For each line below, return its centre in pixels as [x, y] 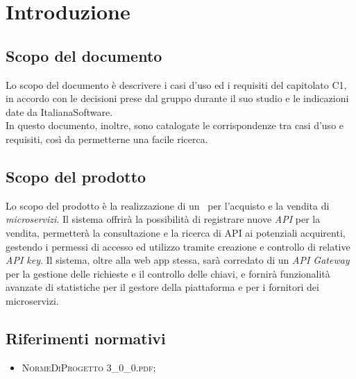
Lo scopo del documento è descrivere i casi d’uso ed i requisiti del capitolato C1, [176, 84]
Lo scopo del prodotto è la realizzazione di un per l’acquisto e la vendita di [168, 205]
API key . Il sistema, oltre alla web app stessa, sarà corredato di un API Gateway [178, 260]
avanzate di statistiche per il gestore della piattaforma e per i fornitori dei [162, 287]
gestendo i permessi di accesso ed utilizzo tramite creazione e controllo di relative [178, 246]
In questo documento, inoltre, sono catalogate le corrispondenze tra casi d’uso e [175, 125]
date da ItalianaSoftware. [59, 111]
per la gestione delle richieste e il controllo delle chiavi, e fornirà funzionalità [168, 273]
